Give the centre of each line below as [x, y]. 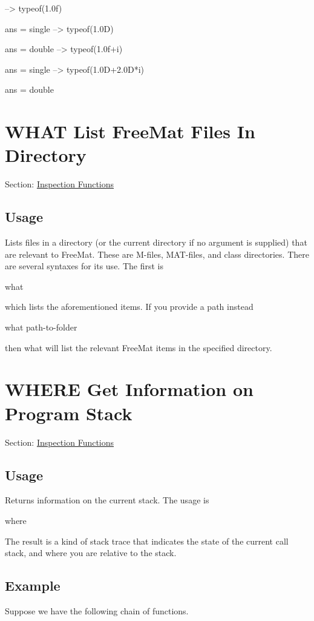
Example [33, 586]
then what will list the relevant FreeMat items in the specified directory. [139, 347]
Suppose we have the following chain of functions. [97, 610]
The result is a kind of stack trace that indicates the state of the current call [147, 541]
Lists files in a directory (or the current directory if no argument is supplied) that [156, 242]
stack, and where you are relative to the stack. [91, 553]
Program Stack [69, 413]
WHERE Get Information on [129, 389]
